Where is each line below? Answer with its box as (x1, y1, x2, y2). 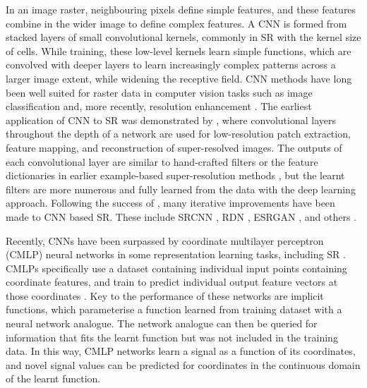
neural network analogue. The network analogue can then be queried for (6, 316, 318, 331)
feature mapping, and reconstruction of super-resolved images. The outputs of (6, 140, 342, 154)
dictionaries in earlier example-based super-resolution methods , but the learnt (6, 168, 345, 183)
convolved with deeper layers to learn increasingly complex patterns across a (6, 57, 336, 72)
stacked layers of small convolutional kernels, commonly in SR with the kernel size (6, 30, 361, 44)
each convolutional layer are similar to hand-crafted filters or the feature (6, 154, 318, 169)
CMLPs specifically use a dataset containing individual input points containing (6, 260, 347, 275)
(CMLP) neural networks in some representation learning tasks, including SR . (6, 247, 346, 262)
